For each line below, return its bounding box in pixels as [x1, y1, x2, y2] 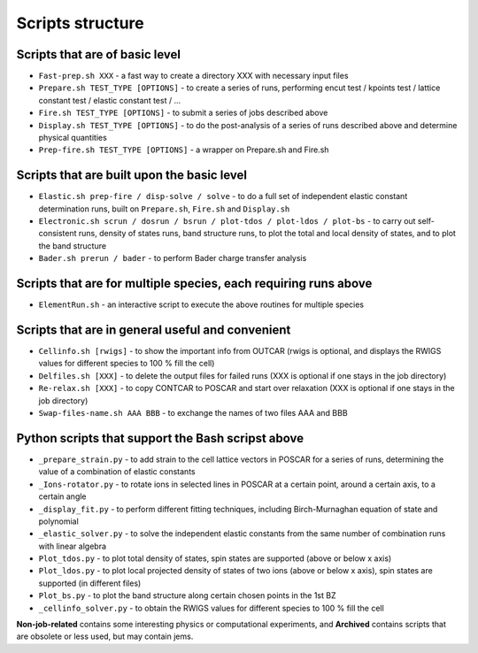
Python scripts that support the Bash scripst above [16, 430, 305, 446]
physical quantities [38, 133, 108, 143]
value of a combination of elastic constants [38, 466, 196, 477]
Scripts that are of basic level [16, 47, 181, 62]
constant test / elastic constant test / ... [38, 95, 181, 105]
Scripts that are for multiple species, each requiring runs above [16, 276, 373, 291]
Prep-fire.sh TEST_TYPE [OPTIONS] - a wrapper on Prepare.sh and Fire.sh [38, 144, 329, 155]
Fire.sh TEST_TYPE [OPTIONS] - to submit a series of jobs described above [38, 107, 328, 119]
